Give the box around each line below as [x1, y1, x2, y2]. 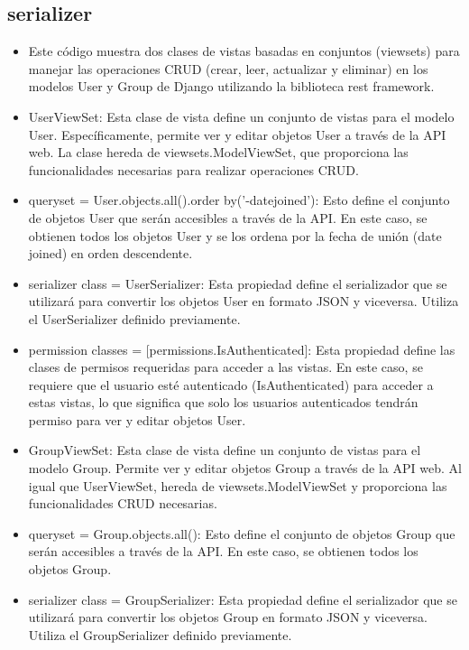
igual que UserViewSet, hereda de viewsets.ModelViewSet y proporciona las [28, 476, 447, 495]
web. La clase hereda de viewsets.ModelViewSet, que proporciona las [28, 143, 409, 162]
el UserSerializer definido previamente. [28, 309, 241, 328]
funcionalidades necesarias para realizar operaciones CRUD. [28, 160, 359, 179]
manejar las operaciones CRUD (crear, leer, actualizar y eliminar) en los [28, 59, 428, 78]
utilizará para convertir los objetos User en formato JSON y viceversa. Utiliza [28, 292, 459, 311]
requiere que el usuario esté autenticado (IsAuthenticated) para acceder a [28, 375, 434, 394]
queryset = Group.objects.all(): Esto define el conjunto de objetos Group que [28, 524, 455, 543]
